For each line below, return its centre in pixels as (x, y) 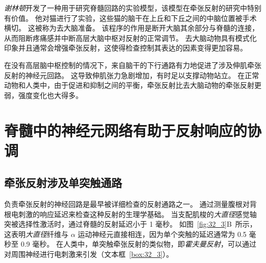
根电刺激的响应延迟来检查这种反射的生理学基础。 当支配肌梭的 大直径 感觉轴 (130, 214)
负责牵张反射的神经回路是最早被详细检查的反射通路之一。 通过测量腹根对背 (130, 204)
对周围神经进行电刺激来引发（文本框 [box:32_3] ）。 (89, 254)
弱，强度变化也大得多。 (43, 95)
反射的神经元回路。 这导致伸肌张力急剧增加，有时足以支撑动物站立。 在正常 (132, 75)
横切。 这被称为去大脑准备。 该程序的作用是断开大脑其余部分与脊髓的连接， (132, 28)
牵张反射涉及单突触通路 (63, 183)
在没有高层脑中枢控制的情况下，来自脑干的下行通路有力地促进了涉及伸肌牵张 (133, 65)
